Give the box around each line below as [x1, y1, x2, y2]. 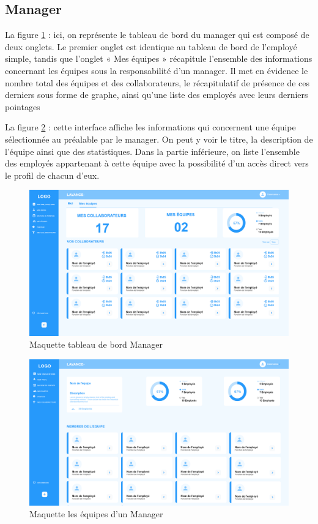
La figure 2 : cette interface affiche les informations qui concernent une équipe [5, 121, 296, 133]
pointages [5, 100, 40, 113]
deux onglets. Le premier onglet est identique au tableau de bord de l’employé [5, 40, 297, 53]
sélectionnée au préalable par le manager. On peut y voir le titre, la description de [5, 132, 313, 145]
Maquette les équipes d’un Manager [29, 507, 163, 520]
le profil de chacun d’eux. [5, 168, 100, 181]
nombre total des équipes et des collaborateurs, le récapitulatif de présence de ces [5, 76, 309, 89]
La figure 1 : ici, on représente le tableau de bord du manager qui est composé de [5, 28, 309, 41]
